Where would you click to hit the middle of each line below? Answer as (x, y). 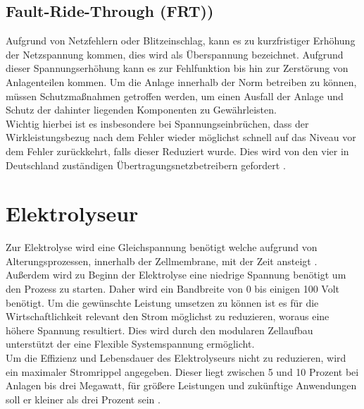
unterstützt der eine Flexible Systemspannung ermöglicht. (130, 344)
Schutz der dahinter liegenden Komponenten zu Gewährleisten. (141, 110)
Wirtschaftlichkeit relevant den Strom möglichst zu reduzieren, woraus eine (168, 316)
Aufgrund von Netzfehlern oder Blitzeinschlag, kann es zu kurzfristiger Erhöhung (181, 41)
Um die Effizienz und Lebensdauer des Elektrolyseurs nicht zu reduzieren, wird (176, 358)
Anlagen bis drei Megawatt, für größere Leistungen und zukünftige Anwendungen (181, 385)
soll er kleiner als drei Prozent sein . (83, 399)
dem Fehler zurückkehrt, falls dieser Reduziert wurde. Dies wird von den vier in (177, 151)
